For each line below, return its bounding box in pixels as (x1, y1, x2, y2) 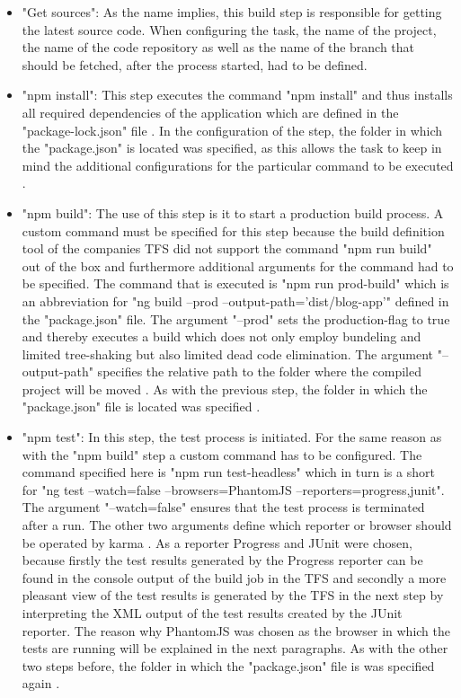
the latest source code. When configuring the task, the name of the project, (22, 20, 437, 39)
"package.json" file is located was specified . (22, 397, 261, 416)
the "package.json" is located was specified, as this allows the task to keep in (22, 138, 442, 157)
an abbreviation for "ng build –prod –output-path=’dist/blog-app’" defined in (22, 291, 449, 310)
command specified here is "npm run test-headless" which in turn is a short (22, 463, 435, 482)
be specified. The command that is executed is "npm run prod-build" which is (22, 274, 449, 293)
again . (22, 674, 60, 693)
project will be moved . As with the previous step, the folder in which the (22, 379, 428, 398)
